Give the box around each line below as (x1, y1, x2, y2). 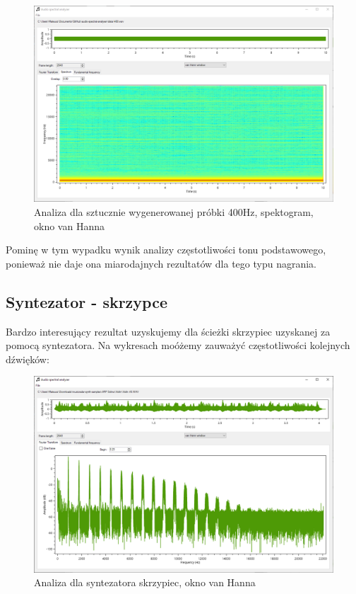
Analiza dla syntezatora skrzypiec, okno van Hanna (34, 575, 256, 590)
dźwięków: (6, 351, 49, 366)
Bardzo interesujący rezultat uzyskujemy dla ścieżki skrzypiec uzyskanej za (6, 324, 331, 338)
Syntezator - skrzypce (6, 290, 167, 312)
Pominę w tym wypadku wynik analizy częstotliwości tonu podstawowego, (6, 242, 326, 257)
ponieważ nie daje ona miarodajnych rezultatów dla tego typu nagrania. (6, 256, 316, 270)
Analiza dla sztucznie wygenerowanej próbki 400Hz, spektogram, (34, 205, 314, 219)
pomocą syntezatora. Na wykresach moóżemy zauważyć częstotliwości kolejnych (6, 338, 350, 353)
